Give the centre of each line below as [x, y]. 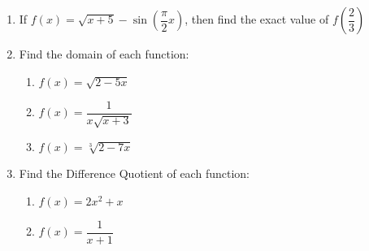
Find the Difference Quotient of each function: [134, 173]
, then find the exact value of [257, 19]
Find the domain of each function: [104, 54]
